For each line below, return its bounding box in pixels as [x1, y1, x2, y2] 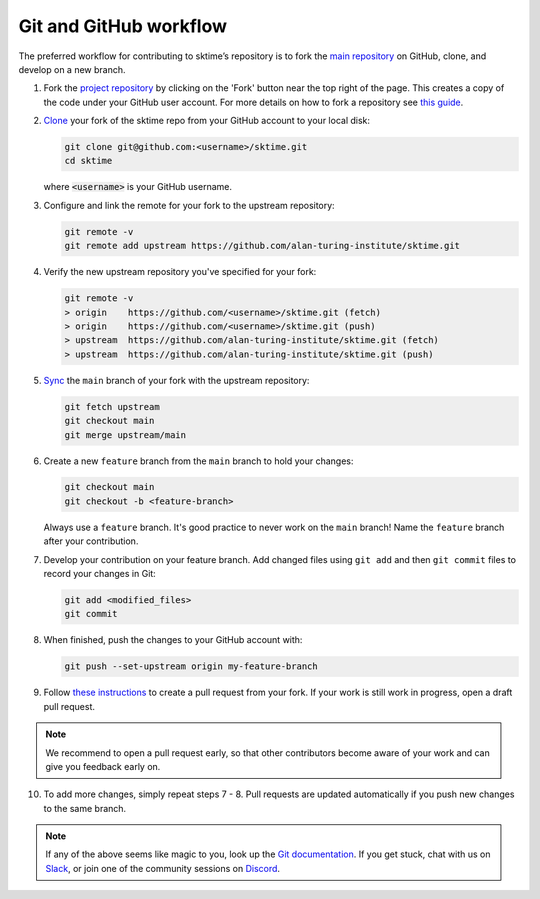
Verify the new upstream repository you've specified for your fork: [43, 266, 317, 278]
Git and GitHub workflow [18, 15, 228, 37]
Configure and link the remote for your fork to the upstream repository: [43, 199, 335, 211]
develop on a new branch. [18, 63, 126, 75]
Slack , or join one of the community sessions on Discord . [45, 862, 280, 874]
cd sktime [64, 155, 113, 167]
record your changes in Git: [43, 568, 157, 580]
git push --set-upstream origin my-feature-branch [64, 661, 319, 672]
